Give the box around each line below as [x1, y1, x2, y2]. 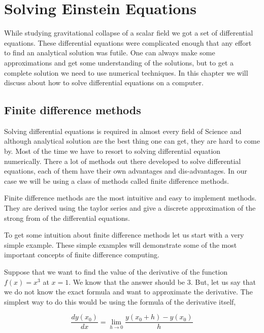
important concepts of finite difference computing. [4, 249, 159, 260]
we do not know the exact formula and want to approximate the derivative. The [4, 286, 253, 297]
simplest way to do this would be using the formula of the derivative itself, [4, 296, 236, 307]
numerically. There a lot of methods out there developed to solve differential [4, 155, 241, 166]
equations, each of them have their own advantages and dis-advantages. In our [4, 165, 247, 176]
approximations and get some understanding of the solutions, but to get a [4, 57, 234, 68]
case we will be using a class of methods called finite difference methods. [4, 175, 229, 186]
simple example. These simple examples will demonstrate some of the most [4, 239, 237, 250]
